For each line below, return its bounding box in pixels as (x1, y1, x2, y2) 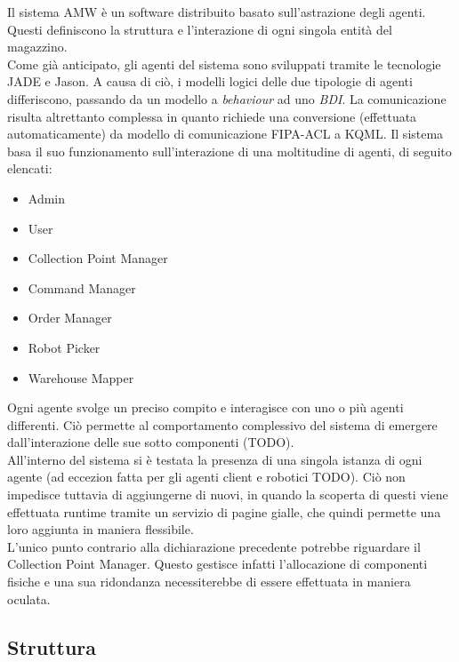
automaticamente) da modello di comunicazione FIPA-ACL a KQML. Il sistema (7, 124, 444, 143)
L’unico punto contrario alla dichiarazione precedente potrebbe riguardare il (7, 537, 421, 555)
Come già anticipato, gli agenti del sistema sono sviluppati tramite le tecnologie (7, 54, 441, 73)
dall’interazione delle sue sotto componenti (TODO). (7, 433, 294, 451)
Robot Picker (28, 338, 101, 356)
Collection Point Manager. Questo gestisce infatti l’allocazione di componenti (7, 554, 428, 573)
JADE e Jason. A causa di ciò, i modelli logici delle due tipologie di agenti (7, 72, 413, 91)
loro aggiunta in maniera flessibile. (7, 520, 194, 538)
